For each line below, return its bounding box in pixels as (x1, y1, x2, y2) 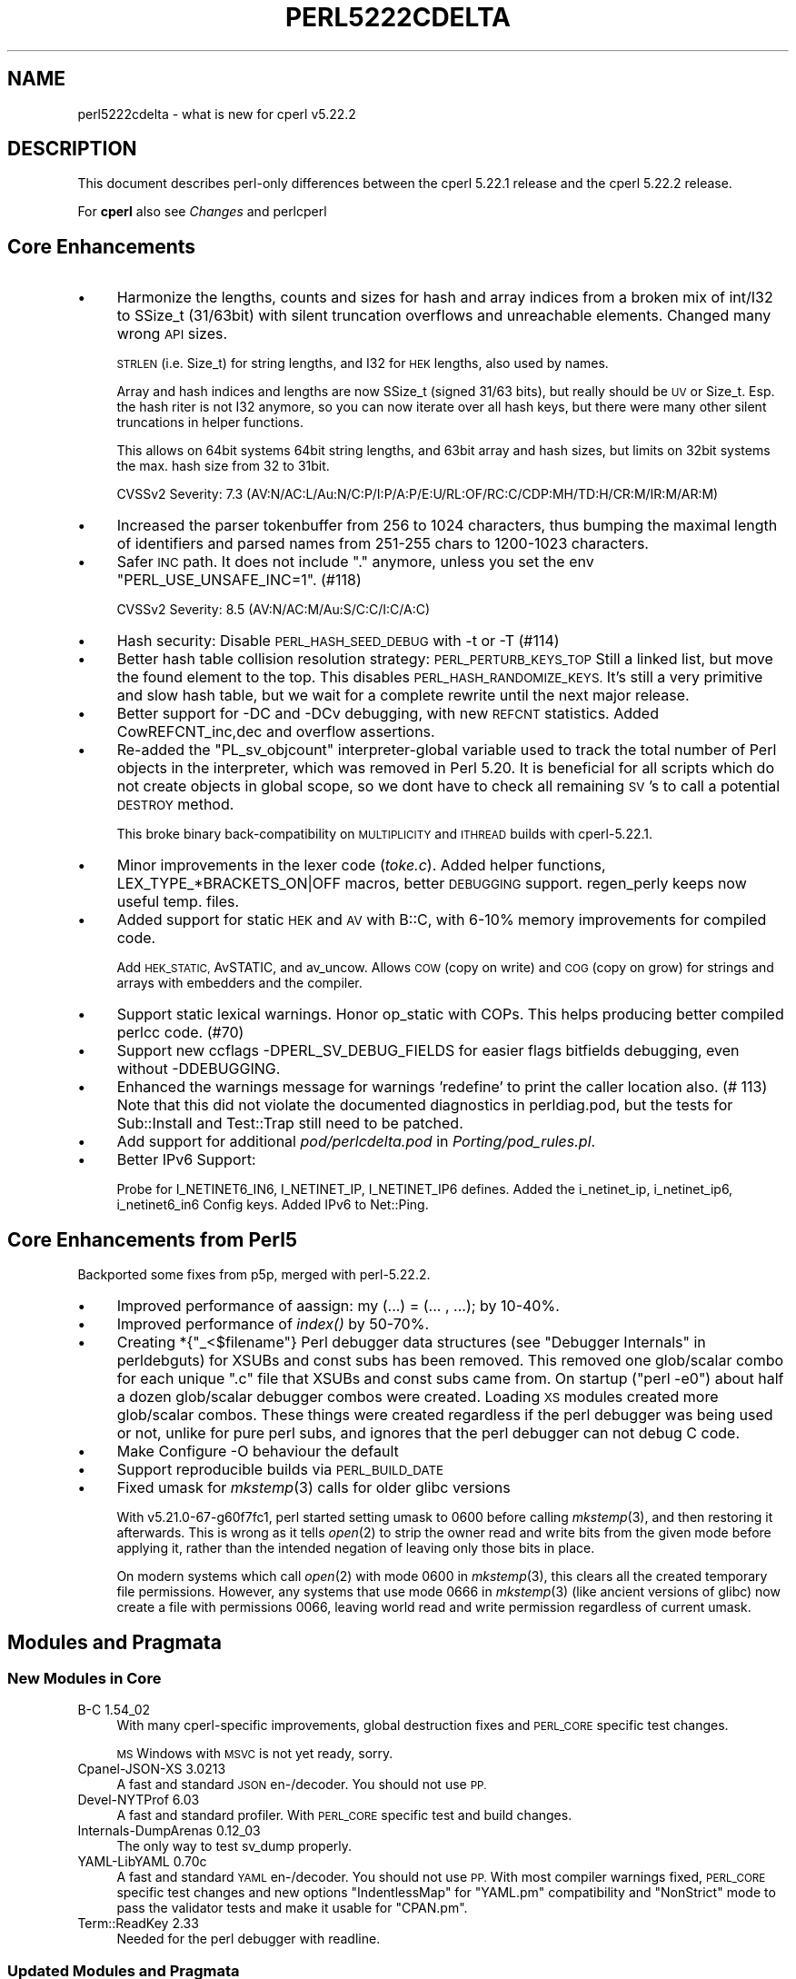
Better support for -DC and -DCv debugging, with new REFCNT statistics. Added (116, 704, 659, 723)
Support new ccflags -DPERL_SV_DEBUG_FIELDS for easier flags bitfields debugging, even (116, 1041, 740, 1060)
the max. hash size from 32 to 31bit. (116, 458, 330, 474)
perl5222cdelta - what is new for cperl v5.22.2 (77, 105, 356, 122)
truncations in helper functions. (116, 414, 303, 431)
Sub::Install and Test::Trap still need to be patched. (116, 1114, 463, 1133)
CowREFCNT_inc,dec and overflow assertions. (116, 722, 435, 741)
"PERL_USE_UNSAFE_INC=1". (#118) (116, 571, 362, 590)
